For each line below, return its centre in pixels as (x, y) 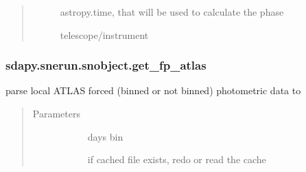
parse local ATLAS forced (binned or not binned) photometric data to (153, 90)
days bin (105, 136)
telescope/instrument (104, 34)
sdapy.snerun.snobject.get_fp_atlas (106, 65)
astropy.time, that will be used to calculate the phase (172, 12)
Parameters (56, 113)
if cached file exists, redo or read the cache (177, 159)
